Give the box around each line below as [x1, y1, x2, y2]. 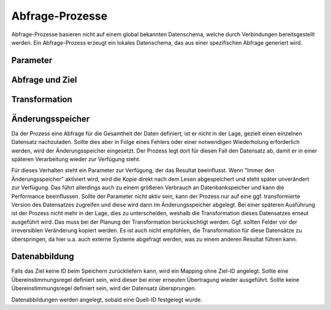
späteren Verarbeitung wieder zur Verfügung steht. [11, 156, 141, 163]
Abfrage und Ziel [11, 74, 77, 85]
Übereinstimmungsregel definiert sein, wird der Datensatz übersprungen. [11, 285, 196, 292]
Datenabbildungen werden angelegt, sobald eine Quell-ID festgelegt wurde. [11, 296, 202, 303]
